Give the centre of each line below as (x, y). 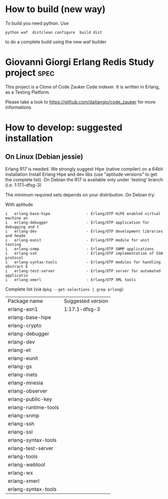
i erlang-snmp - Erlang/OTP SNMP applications (80, 249)
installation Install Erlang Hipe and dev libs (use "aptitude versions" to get (81, 174)
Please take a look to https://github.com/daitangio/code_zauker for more (80, 102)
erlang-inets (23, 375)
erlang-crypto (25, 325)
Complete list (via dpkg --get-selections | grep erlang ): (65, 289)
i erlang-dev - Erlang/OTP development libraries (84, 231)
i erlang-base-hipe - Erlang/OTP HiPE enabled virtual (83, 213)
